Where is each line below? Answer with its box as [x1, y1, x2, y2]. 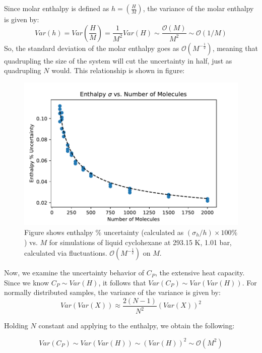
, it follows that [98, 277, 146, 287]
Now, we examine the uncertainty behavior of [4, 267, 145, 278]
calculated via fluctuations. [24, 248, 107, 258]
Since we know [4, 277, 49, 287]
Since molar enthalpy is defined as [4, 3, 109, 13]
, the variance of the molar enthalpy [143, 3, 254, 13]
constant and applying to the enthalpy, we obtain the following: [38, 320, 235, 331]
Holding [4, 320, 28, 331]
